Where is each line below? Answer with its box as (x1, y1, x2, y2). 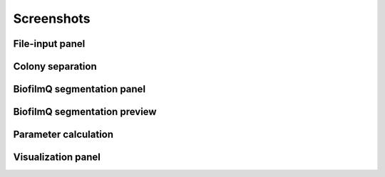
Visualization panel (13, 151, 101, 163)
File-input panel (13, 38, 86, 50)
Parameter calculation (13, 129, 114, 141)
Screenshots (13, 11, 91, 26)
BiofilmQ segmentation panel (13, 83, 146, 95)
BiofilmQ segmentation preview (13, 106, 157, 118)
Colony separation (13, 60, 98, 73)
